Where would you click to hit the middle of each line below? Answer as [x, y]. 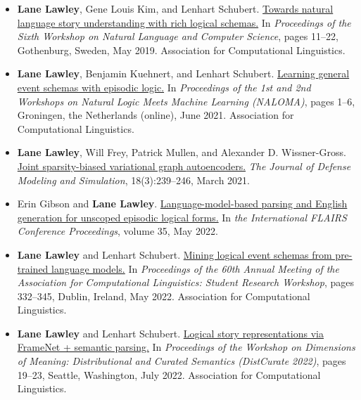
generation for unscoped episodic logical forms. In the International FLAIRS [182, 217]
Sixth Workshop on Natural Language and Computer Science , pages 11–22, [178, 36]
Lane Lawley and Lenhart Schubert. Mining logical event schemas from [175, 254]
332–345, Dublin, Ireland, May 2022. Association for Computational [164, 296]
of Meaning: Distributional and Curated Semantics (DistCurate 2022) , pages [182, 361]
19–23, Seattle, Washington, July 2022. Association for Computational [169, 374]
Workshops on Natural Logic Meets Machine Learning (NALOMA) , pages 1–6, [186, 101]
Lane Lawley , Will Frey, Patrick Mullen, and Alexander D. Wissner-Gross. [182, 152]
